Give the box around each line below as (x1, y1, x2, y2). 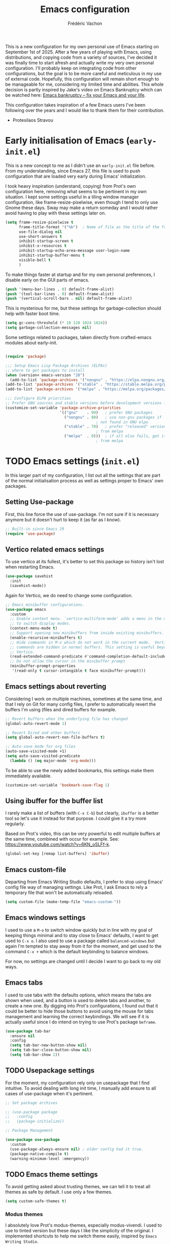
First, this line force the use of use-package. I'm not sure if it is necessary (5, 511, 159, 517)
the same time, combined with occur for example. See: (5, 836, 119, 842)
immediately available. (5, 773, 52, 779)
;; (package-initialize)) (5, 1119, 65, 1124)
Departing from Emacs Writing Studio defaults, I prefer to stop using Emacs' (5, 879, 163, 885)
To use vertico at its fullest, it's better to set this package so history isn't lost (5, 559, 164, 565)
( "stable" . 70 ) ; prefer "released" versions (64, 424, 168, 429)
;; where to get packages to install (5, 368, 85, 373)
